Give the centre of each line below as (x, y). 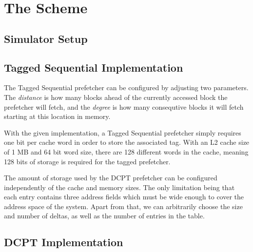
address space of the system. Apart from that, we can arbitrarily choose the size (123, 206)
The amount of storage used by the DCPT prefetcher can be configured (111, 178)
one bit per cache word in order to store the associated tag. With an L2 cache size (127, 142)
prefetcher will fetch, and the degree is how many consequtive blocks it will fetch (124, 107)
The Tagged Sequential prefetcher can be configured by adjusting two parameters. (126, 87)
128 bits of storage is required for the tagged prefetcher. (87, 161)
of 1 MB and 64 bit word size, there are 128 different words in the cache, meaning (126, 151)
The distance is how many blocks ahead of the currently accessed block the (116, 97)
